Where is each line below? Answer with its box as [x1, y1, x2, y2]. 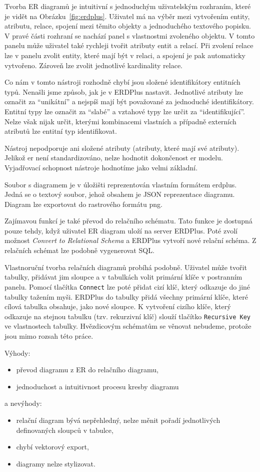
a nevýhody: [4, 398, 42, 408]
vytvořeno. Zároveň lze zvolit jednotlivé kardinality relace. [4, 60, 183, 70]
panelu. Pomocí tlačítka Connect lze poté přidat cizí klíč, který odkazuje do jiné [4, 281, 250, 292]
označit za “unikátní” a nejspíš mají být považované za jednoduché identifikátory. [4, 96, 254, 107]
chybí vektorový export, [16, 441, 89, 452]
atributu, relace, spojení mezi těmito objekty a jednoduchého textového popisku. [4, 21, 251, 31]
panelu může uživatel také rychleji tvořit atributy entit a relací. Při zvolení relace [4, 40, 253, 51]
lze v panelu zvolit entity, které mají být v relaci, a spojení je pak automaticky [4, 50, 245, 60]
